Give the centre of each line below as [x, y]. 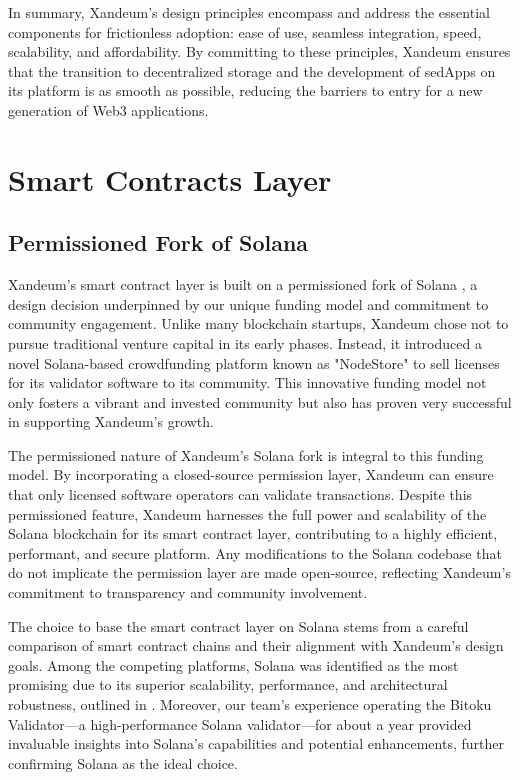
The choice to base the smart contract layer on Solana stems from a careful [238, 625]
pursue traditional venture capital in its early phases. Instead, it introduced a [245, 342]
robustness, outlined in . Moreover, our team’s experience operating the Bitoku [250, 704]
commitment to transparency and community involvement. [188, 592]
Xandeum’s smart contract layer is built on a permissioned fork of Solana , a [243, 284]
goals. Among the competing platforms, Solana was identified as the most [233, 664]
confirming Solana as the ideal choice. [123, 762]
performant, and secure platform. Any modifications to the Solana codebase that [255, 552]
